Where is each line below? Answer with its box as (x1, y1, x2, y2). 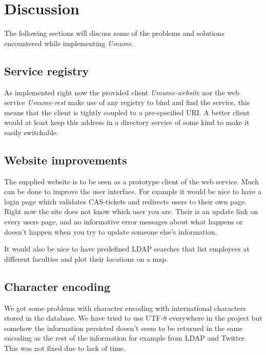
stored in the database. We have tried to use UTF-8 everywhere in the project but (4, 312, 262, 323)
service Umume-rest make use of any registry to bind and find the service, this (4, 97, 250, 108)
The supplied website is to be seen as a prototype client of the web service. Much (4, 176, 259, 186)
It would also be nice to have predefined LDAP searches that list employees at (4, 243, 250, 254)
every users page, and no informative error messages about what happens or (4, 216, 243, 227)
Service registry (4, 62, 89, 78)
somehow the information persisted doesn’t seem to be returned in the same (4, 322, 243, 333)
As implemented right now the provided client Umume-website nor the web (4, 87, 239, 97)
